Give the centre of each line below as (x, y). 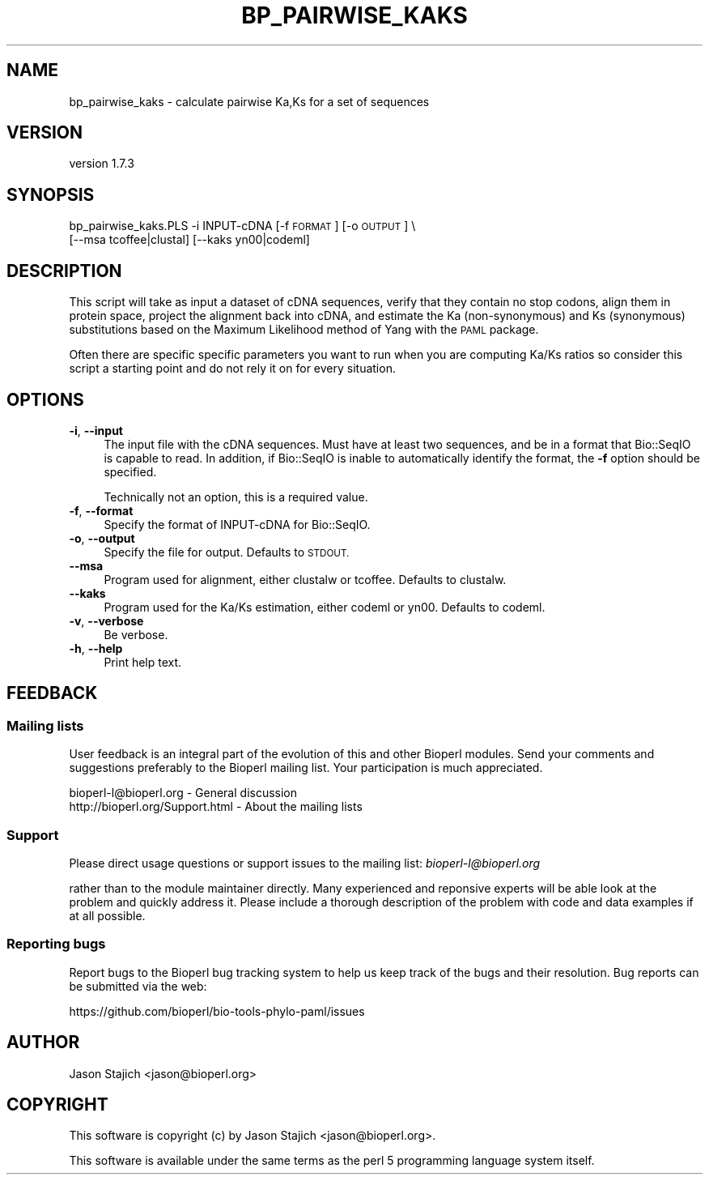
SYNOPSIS (51, 194)
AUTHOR (43, 1042)
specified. (130, 471)
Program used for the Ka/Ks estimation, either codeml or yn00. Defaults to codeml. (325, 607)
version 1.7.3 (102, 164)
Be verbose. (136, 634)
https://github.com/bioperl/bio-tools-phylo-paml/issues (217, 1011)
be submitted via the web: (138, 986)
